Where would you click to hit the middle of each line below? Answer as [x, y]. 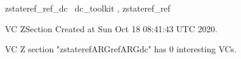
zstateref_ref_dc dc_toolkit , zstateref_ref [88, 8]
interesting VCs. [207, 49]
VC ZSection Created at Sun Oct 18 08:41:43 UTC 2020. [111, 28]
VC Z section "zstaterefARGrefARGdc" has [86, 49]
